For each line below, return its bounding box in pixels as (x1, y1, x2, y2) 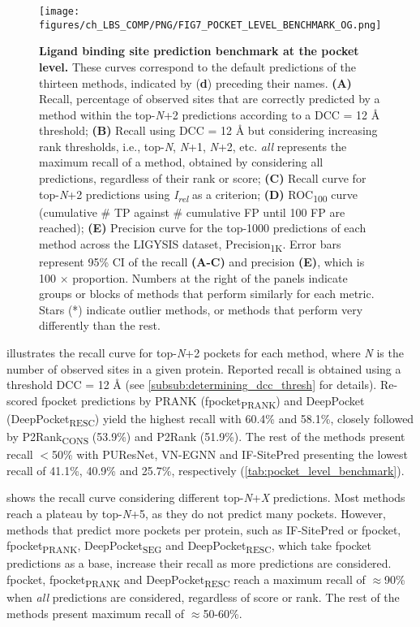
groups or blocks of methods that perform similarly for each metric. (39, 285, 375, 302)
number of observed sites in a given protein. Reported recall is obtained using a (6, 360, 401, 377)
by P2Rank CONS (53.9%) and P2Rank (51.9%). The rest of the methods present (6, 428, 405, 447)
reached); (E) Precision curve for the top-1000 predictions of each (39, 219, 366, 236)
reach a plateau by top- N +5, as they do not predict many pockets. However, (6, 505, 386, 521)
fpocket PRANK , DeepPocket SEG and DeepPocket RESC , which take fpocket (6, 537, 372, 556)
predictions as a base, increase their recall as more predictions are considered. (6, 555, 392, 572)
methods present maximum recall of (6, 604, 185, 621)
